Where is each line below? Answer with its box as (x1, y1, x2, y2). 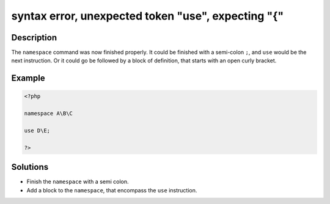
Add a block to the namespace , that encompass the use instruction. (26, 186, 197, 194)
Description (11, 32, 57, 43)
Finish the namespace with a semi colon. (26, 178, 129, 186)
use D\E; (24, 127, 51, 134)
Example (11, 73, 45, 84)
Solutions (11, 162, 49, 172)
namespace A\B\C (24, 110, 73, 117)
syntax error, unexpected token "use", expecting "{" (11, 9, 284, 23)
